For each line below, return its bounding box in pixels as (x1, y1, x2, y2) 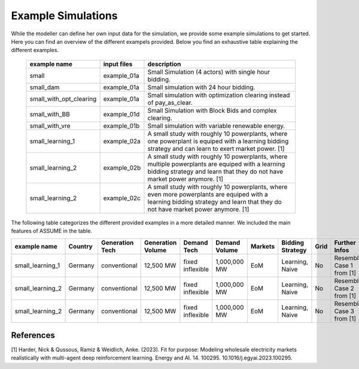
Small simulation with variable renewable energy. (147, 122, 285, 130)
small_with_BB (29, 110, 70, 118)
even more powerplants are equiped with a (147, 190, 269, 198)
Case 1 (334, 261, 353, 270)
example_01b (103, 122, 140, 130)
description (147, 60, 181, 68)
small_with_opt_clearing (29, 95, 97, 103)
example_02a (103, 137, 141, 145)
